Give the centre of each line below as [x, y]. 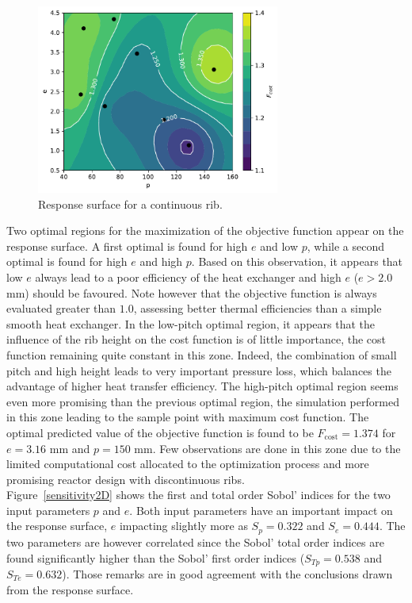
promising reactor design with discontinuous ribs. [126, 479]
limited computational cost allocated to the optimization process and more [188, 464]
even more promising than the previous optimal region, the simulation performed [203, 401]
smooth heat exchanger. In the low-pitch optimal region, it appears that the [191, 323]
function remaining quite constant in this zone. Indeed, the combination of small [202, 354]
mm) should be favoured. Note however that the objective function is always [192, 292]
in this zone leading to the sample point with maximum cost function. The [188, 417]
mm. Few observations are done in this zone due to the [267, 448]
